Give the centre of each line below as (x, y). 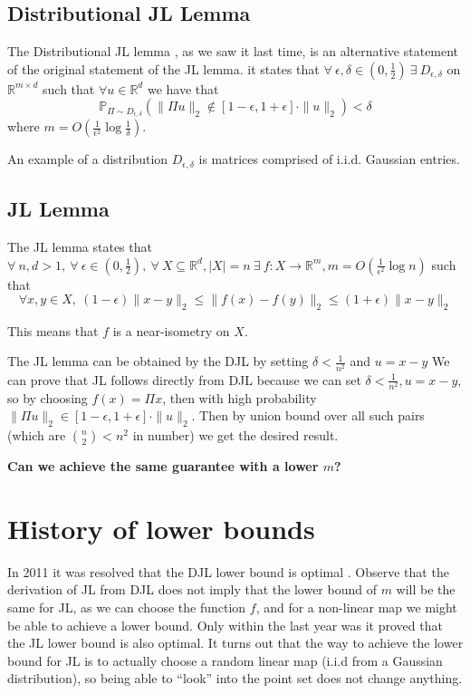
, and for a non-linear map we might (356, 607)
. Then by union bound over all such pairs (308, 415)
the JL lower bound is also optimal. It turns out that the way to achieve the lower (235, 643)
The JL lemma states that (80, 246)
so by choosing (48, 397)
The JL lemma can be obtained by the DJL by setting (158, 361)
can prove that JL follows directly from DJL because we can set (184, 379)
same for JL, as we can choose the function (127, 607)
